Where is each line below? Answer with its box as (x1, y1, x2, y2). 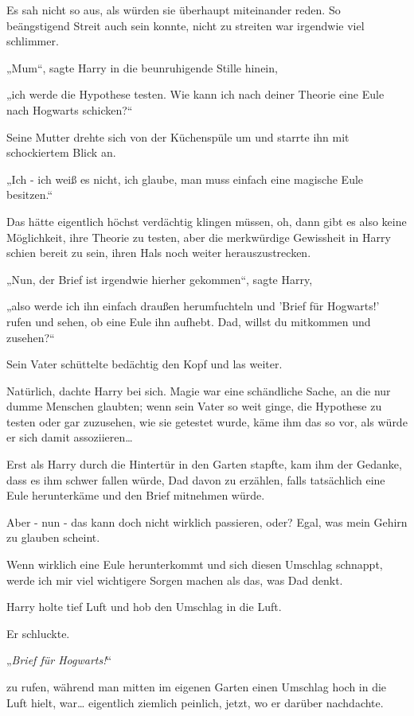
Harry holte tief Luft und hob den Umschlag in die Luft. (6, 598, 282, 615)
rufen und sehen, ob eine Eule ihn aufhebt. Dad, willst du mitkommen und (6, 313, 371, 329)
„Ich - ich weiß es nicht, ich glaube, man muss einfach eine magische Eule (6, 170, 364, 187)
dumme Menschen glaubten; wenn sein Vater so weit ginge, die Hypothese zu (6, 398, 382, 414)
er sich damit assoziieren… (6, 429, 133, 446)
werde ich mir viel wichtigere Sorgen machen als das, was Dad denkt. (6, 571, 343, 588)
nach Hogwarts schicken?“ (6, 101, 133, 118)
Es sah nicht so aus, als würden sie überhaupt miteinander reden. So (6, 2, 341, 18)
